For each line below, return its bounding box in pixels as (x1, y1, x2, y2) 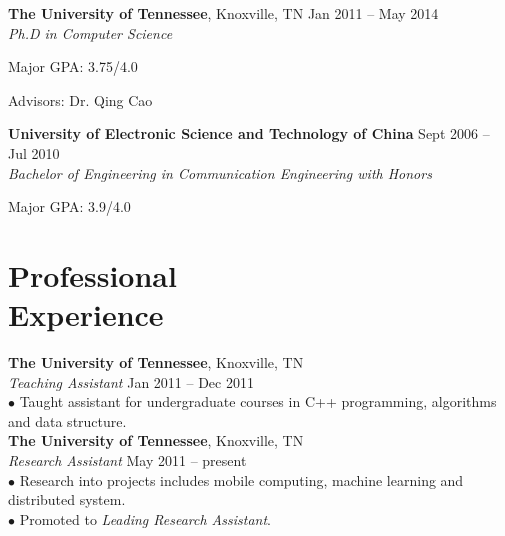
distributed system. (8, 489, 126, 510)
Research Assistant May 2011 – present (8, 450, 247, 471)
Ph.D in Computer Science (8, 22, 173, 43)
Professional (8, 254, 177, 295)
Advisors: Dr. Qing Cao (8, 89, 153, 110)
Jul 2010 (8, 142, 60, 163)
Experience (8, 294, 164, 335)
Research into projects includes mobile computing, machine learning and (19, 469, 464, 490)
